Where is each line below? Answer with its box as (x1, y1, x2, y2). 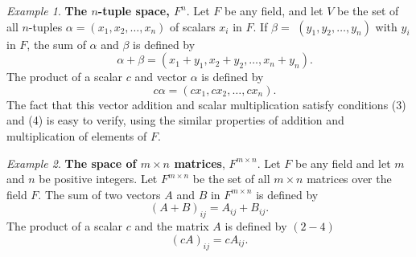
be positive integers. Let (39, 170, 158, 187)
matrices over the (307, 170, 392, 187)
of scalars (170, 18, 216, 35)
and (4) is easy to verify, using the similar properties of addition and (6, 112, 344, 128)
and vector (134, 68, 187, 85)
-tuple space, (97, 2, 170, 18)
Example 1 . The (6, 2, 88, 18)
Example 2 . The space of (6, 154, 137, 171)
